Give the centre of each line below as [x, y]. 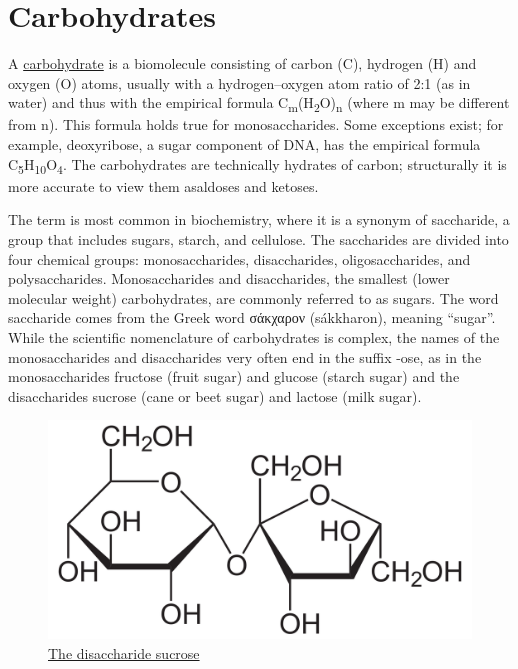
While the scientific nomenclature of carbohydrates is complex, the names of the [254, 336]
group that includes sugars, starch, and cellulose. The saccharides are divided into [258, 238]
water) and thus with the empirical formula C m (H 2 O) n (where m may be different [259, 104]
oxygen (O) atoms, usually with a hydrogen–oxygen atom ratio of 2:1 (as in [239, 82]
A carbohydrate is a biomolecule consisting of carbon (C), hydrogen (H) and [242, 63]
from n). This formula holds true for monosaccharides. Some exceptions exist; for [256, 124]
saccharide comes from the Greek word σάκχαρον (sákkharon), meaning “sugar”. [252, 317]
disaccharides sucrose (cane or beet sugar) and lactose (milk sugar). [215, 395]
